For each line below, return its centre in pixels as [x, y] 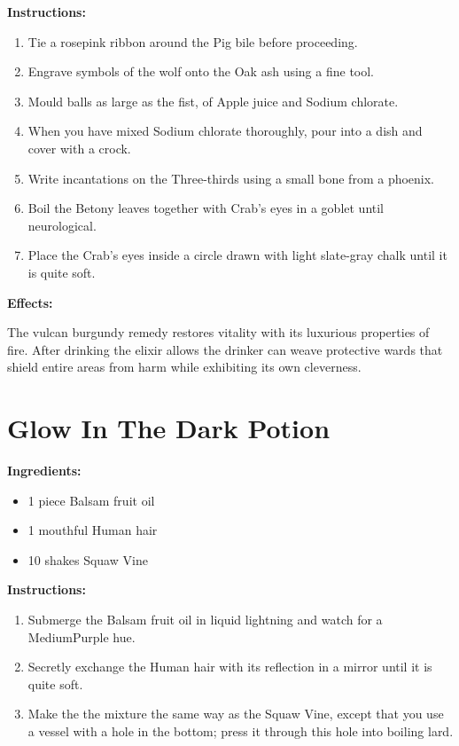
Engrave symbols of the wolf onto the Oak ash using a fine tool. [201, 71]
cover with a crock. [79, 148]
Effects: [30, 302]
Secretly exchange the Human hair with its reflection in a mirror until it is [230, 667]
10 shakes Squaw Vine [88, 559]
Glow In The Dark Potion [169, 428]
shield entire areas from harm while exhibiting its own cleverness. [184, 367]
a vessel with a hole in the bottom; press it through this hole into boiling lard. [241, 730]
